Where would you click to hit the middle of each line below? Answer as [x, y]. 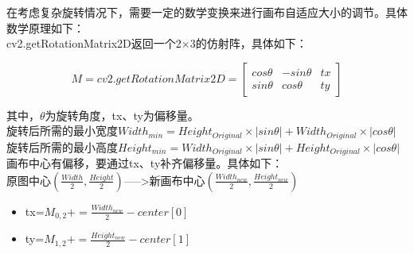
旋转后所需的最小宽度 [62, 131]
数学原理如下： [45, 27]
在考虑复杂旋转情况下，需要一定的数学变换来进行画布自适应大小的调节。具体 [207, 12]
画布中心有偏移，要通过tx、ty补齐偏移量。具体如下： [145, 163]
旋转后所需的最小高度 [62, 146]
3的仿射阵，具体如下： [248, 43]
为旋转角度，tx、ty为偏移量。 [122, 115]
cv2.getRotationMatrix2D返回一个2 [94, 43]
